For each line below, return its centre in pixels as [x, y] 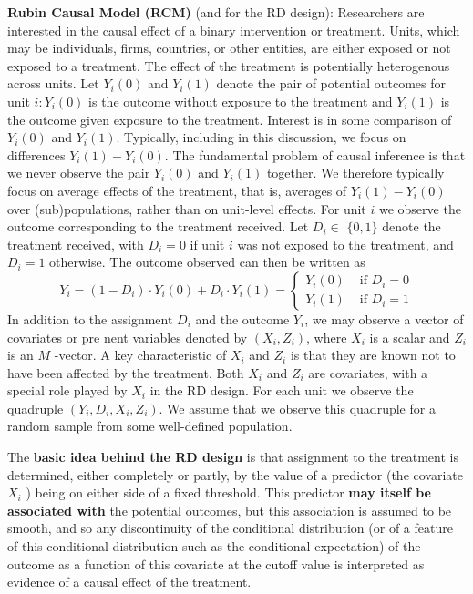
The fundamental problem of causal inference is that [319, 154]
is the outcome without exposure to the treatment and [241, 101]
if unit [207, 244]
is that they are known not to [373, 355]
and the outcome [242, 318]
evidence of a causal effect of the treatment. [129, 582]
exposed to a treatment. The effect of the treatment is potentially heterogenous [229, 65]
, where [327, 337]
